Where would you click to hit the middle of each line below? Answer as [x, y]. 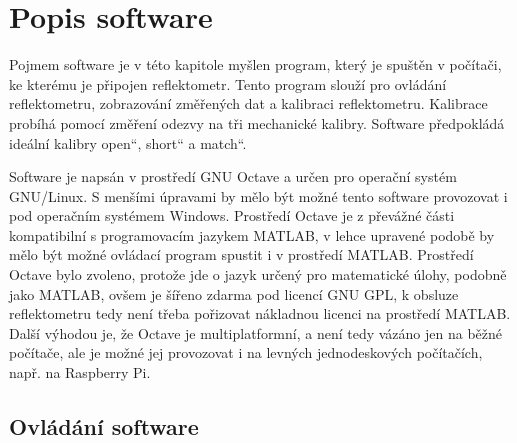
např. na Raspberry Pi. [80, 372]
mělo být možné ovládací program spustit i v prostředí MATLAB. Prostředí [241, 254]
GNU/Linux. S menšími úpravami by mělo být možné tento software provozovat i [258, 195]
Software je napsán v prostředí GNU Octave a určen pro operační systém [233, 176]
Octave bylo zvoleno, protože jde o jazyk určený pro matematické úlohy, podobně [258, 274]
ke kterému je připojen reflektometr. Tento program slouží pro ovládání [228, 83]
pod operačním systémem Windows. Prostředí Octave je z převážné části [232, 215]
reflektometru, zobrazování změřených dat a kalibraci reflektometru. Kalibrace [248, 103]
